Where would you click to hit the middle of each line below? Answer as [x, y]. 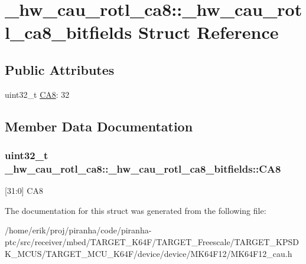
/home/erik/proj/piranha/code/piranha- [78, 230]
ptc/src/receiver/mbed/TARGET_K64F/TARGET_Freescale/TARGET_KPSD [152, 242]
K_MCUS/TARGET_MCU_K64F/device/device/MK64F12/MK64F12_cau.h [149, 253]
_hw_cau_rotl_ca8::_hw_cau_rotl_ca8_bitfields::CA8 [143, 168]
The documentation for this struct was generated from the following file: [136, 210]
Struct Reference [208, 32]
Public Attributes [60, 69]
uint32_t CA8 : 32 [37, 94]
